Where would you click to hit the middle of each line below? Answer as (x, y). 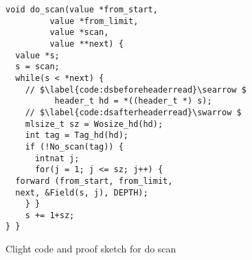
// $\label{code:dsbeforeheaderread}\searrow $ (136, 90)
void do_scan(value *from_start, (82, 10)
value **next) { (87, 44)
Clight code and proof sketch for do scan (91, 249)
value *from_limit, (94, 21)
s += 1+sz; (50, 215)
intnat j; (57, 158)
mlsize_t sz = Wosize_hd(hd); (94, 124)
